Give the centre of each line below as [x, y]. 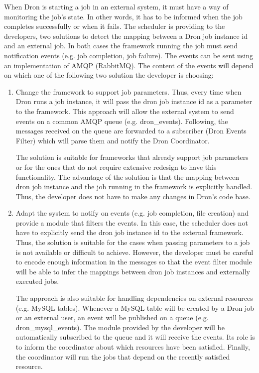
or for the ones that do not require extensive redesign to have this [116, 167]
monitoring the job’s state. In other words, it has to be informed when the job [123, 16]
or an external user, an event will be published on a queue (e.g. [112, 317]
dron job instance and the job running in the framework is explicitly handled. [134, 186]
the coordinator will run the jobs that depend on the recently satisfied [123, 356]
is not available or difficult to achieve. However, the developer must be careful [134, 252]
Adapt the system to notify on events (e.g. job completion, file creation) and [132, 213]
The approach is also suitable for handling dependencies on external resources [134, 298]
